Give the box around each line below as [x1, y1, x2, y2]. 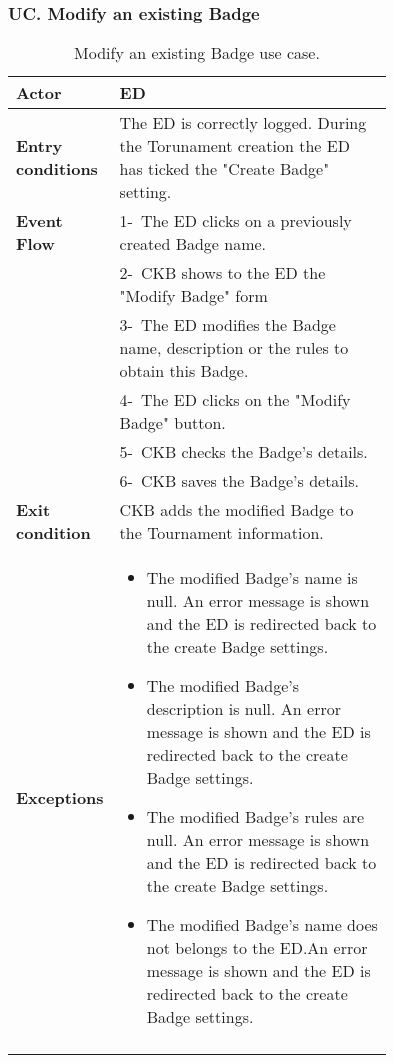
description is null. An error [146, 697, 341, 721]
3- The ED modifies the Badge [119, 313, 336, 337]
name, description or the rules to [119, 336, 349, 360]
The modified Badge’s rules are [146, 805, 365, 829]
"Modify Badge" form [119, 284, 268, 308]
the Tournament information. [119, 521, 324, 545]
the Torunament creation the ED [119, 134, 350, 158]
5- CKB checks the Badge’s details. [119, 440, 368, 464]
